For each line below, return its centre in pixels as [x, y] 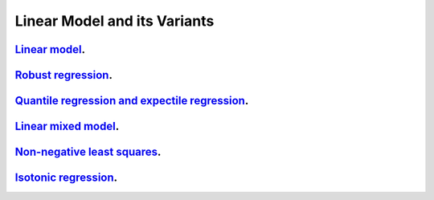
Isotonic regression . [66, 178]
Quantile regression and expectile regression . [132, 101]
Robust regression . [63, 75]
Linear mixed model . [67, 127]
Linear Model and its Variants [115, 21]
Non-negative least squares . [88, 152]
